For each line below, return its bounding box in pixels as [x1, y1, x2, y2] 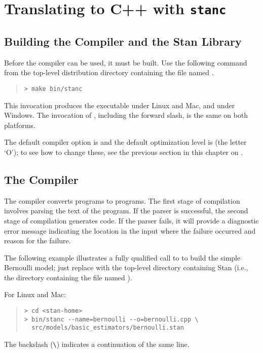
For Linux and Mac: [4, 289, 66, 300]
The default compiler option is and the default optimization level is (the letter [4, 137, 247, 147]
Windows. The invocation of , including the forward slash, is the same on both [4, 110, 248, 120]
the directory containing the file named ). [4, 272, 132, 282]
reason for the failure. [4, 235, 71, 246]
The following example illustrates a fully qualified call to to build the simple [4, 252, 241, 263]
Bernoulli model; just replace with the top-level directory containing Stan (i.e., [4, 262, 248, 273]
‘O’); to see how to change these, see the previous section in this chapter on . [4, 146, 243, 157]
